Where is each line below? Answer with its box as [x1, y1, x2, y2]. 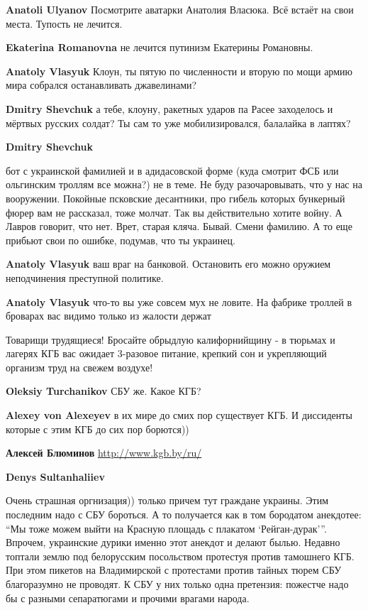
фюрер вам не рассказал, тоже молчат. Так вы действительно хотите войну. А [6, 205, 342, 219]
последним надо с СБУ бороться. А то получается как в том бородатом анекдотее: [6, 507, 362, 522]
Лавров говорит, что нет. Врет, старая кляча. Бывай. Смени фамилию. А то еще [6, 219, 352, 234]
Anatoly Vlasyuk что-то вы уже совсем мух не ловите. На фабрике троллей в [6, 294, 352, 309]
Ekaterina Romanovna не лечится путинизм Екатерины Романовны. [6, 40, 313, 55]
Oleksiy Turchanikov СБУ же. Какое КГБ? [6, 383, 201, 398]
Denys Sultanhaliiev [6, 469, 105, 484]
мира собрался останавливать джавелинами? [6, 77, 197, 92]
